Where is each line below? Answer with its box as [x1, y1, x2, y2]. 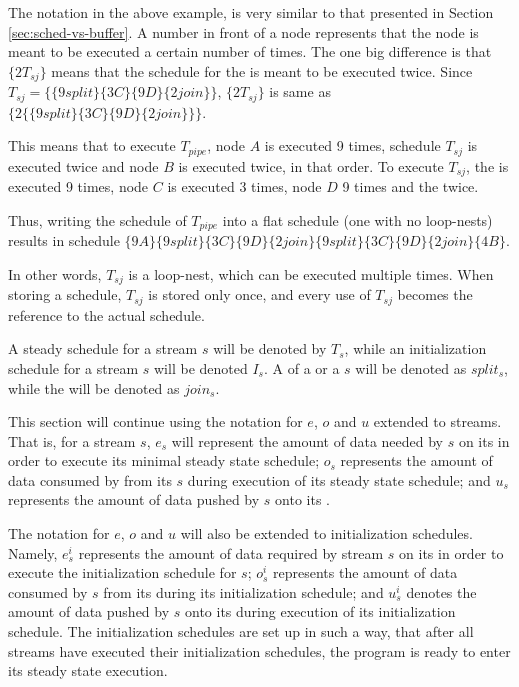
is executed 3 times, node [167, 176, 322, 197]
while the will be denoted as [8, 377, 180, 398]
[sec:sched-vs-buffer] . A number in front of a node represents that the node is [8, 21, 479, 42]
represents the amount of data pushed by [8, 489, 260, 510]
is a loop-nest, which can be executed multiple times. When [128, 263, 494, 284]
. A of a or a [263, 357, 340, 378]
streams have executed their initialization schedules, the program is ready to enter [8, 640, 511, 661]
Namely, [8, 542, 58, 563]
